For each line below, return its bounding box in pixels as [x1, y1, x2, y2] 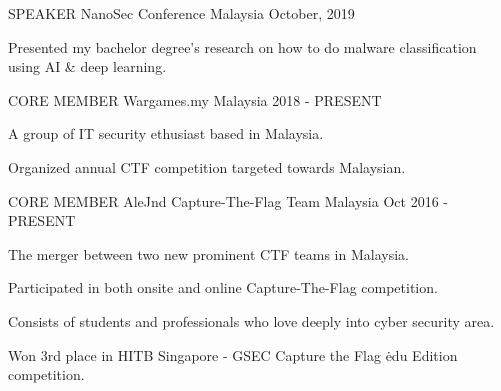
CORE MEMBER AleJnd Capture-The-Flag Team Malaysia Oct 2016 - [8, 190, 448, 211]
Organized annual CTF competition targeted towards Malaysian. [8, 156, 406, 177]
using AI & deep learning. [8, 56, 167, 77]
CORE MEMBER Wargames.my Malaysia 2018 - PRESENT [8, 89, 382, 110]
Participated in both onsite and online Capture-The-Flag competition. [8, 277, 438, 298]
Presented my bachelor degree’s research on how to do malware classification [8, 36, 477, 57]
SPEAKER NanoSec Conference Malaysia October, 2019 [8, 3, 355, 23]
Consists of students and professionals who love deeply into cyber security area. [8, 310, 495, 331]
